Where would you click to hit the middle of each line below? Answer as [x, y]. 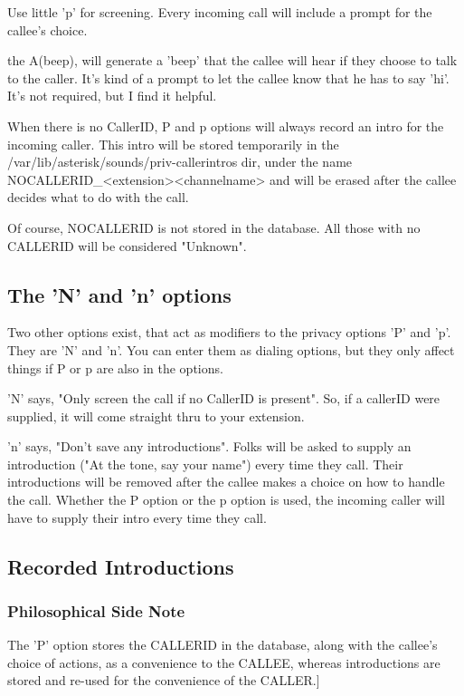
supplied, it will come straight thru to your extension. [156, 416]
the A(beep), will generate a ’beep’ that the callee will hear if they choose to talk [232, 60]
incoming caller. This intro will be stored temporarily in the [173, 144]
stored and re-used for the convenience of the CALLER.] [164, 680]
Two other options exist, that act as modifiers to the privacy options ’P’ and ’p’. [229, 332]
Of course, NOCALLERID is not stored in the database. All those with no [214, 227]
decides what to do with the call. [98, 197]
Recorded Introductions [121, 566]
